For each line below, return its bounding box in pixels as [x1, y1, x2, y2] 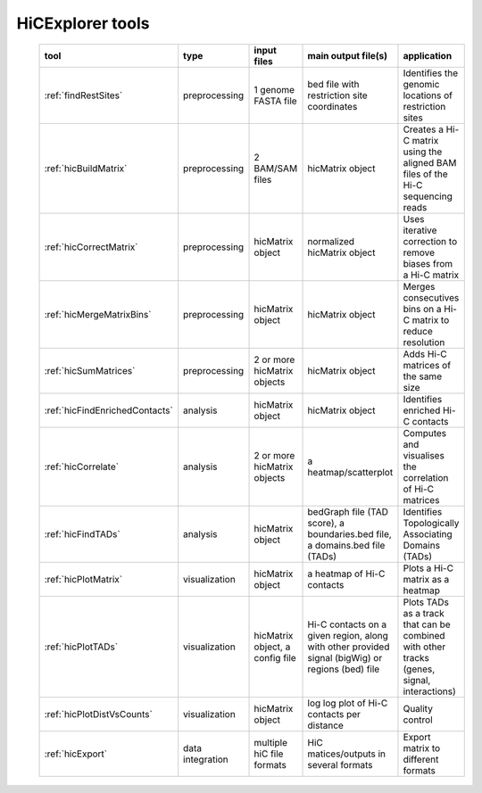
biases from [403, 257, 453, 269]
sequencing [403, 190, 453, 202]
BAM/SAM [253, 161, 298, 174]
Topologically [403, 516, 460, 529]
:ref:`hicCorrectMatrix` [44, 241, 138, 253]
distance [307, 719, 344, 731]
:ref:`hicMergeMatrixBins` [44, 308, 152, 320]
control [403, 714, 433, 726]
